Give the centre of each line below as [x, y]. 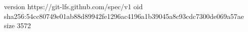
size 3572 [18, 25]
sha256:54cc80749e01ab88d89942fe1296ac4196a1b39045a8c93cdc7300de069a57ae [124, 16]
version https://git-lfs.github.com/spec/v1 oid [73, 6]
